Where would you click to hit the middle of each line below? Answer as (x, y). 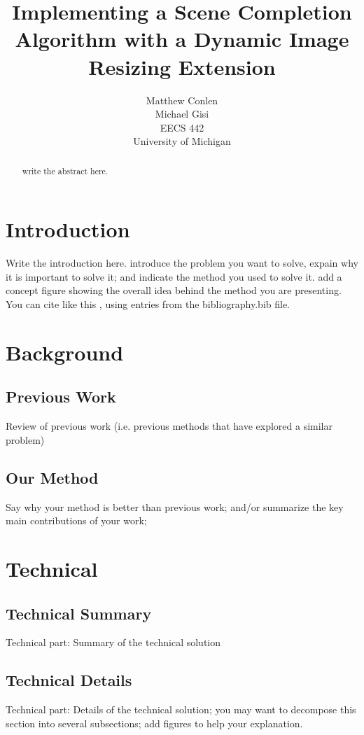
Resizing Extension (182, 66)
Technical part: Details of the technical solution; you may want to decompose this (181, 709)
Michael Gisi (182, 114)
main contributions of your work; (76, 520)
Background (65, 352)
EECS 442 (182, 127)
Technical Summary (79, 613)
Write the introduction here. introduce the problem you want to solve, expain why (182, 263)
